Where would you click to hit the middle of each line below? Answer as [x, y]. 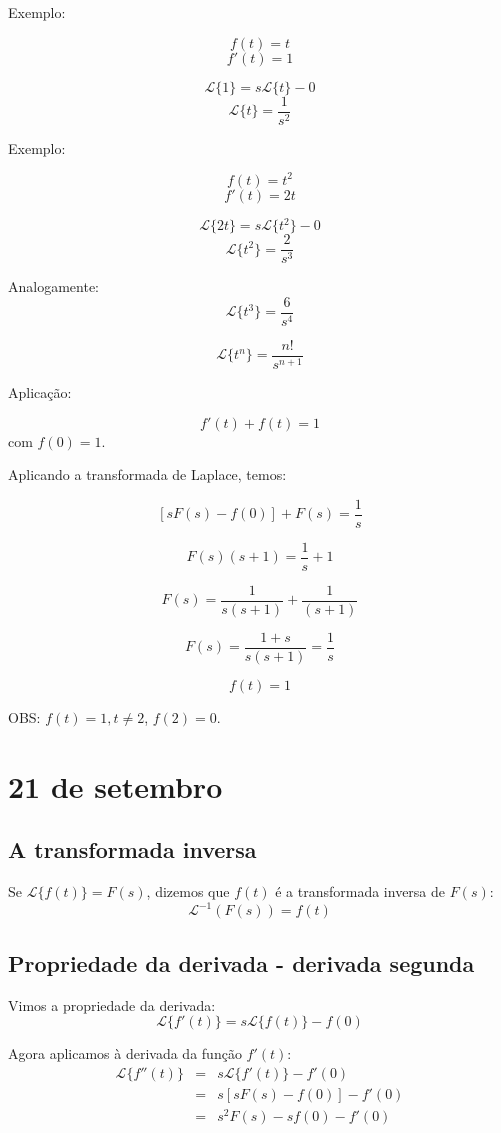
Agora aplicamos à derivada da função [125, 1053]
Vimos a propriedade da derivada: [112, 1004]
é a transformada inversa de [360, 891]
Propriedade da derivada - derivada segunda [241, 962]
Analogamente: [53, 286]
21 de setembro [115, 785]
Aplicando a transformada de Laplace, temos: [147, 474]
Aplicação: [40, 392]
